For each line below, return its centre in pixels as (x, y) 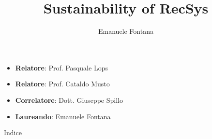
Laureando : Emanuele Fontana (63, 116)
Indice (13, 132)
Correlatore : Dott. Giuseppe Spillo (69, 100)
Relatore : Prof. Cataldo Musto (62, 84)
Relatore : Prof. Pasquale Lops (61, 67)
